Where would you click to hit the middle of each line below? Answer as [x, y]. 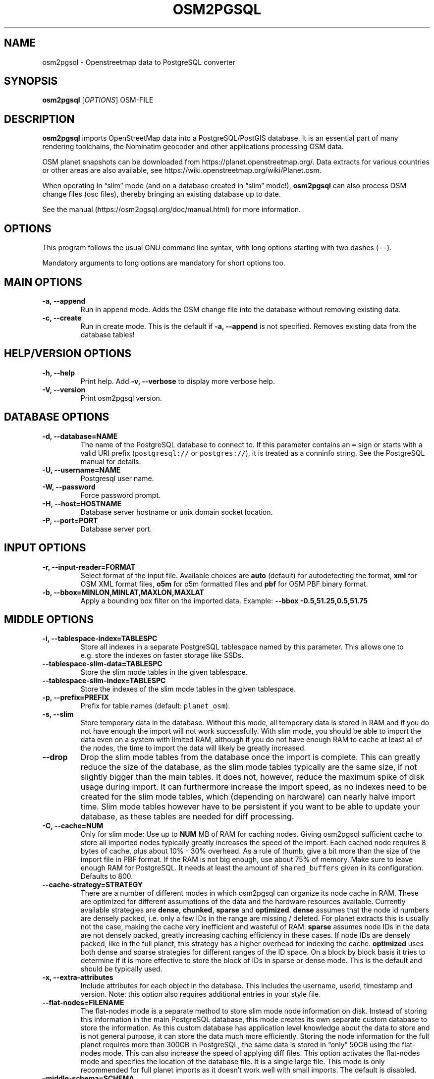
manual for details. [111, 461]
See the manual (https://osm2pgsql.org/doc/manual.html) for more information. [172, 210]
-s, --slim [58, 714]
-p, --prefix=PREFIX [76, 698]
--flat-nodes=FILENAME [83, 1003]
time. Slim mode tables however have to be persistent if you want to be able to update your [250, 807]
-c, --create [62, 318]
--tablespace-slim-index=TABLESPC [104, 681]
